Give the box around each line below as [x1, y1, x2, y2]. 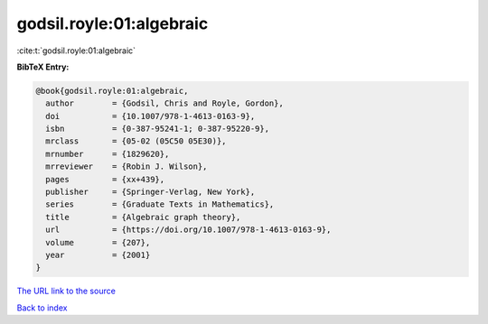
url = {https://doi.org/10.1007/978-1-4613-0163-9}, [45, 225, 332, 235]
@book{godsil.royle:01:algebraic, [35, 86, 189, 96]
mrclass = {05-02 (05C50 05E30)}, [45, 136, 227, 146]
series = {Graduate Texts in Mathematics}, [45, 199, 275, 209]
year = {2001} [45, 250, 151, 260]
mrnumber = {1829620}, [45, 149, 170, 159]
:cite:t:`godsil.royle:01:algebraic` [16, 45, 136, 56]
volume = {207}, [45, 237, 151, 247]
